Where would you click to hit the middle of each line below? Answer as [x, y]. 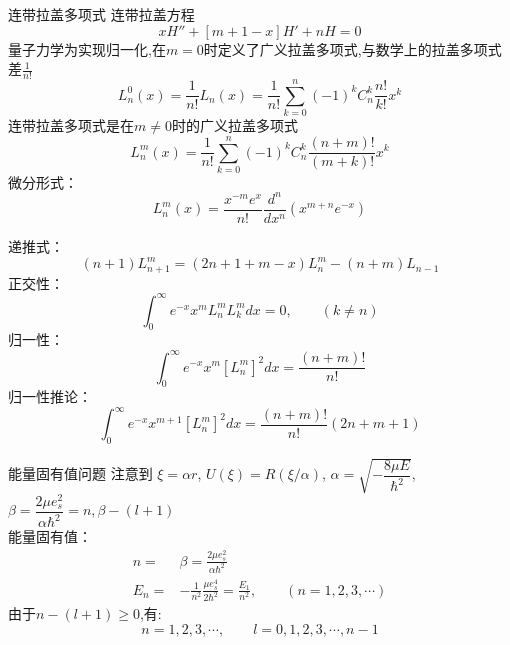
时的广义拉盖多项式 [234, 125]
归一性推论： [50, 396]
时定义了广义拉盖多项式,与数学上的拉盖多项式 [352, 48]
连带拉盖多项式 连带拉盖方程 [101, 14]
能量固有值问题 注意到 [80, 473]
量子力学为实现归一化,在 [87, 48]
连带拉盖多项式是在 [71, 125]
